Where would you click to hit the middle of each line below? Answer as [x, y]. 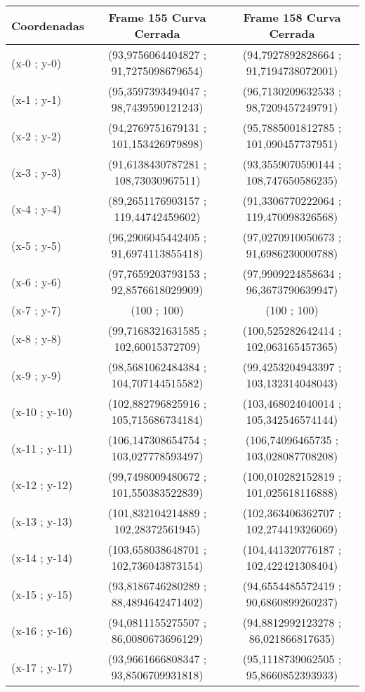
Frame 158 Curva [292, 17]
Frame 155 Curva [157, 17]
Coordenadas [48, 25]
